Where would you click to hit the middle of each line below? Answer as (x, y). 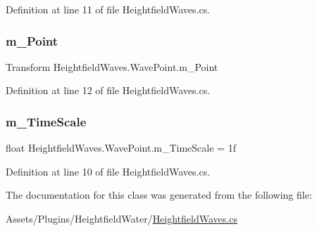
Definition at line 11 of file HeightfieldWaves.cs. (108, 9)
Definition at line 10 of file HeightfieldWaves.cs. (108, 171)
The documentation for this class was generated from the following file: (159, 195)
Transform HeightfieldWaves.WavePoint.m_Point (112, 66)
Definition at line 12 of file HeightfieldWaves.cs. (108, 90)
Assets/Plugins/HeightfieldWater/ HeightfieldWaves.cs (122, 218)
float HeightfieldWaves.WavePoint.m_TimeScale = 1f (121, 148)
